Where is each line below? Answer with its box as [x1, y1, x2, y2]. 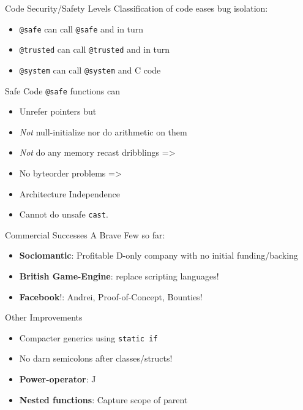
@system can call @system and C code [19, 63, 161, 76]
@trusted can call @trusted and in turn [19, 43, 170, 56]
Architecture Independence [19, 187, 120, 200]
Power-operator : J [19, 373, 96, 385]
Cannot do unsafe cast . [19, 208, 108, 221]
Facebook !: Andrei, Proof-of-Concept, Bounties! [19, 290, 203, 303]
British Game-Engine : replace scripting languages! [19, 270, 219, 283]
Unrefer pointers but [19, 105, 97, 118]
